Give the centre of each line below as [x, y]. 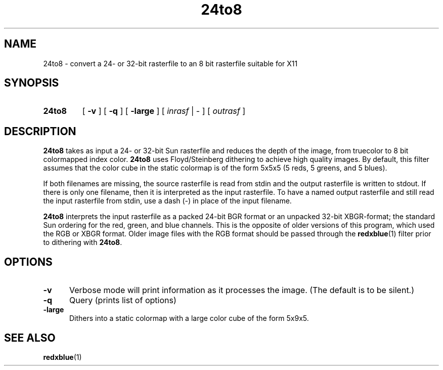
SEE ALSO [30, 338]
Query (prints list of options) [123, 300]
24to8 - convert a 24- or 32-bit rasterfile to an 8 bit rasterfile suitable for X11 [170, 63]
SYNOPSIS [32, 83]
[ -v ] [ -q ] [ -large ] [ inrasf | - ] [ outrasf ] [164, 111]
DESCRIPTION [40, 131]
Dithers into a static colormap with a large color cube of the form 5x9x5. [189, 318]
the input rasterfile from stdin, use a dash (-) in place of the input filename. [167, 201]
